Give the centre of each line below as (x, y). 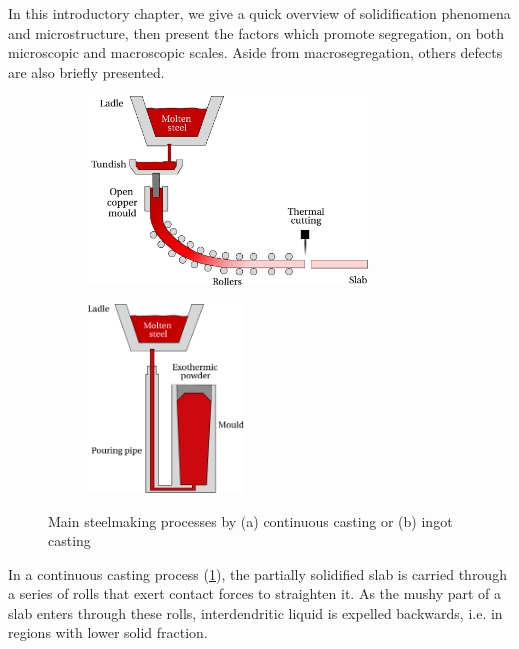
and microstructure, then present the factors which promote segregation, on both (256, 32)
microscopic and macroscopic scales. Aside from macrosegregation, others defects (255, 52)
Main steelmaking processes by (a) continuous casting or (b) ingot (250, 520)
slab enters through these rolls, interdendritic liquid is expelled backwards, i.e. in (255, 612)
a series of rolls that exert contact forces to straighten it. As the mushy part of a (255, 593)
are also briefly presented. (86, 71)
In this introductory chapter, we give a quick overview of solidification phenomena (259, 13)
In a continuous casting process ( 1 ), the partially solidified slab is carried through (257, 573)
